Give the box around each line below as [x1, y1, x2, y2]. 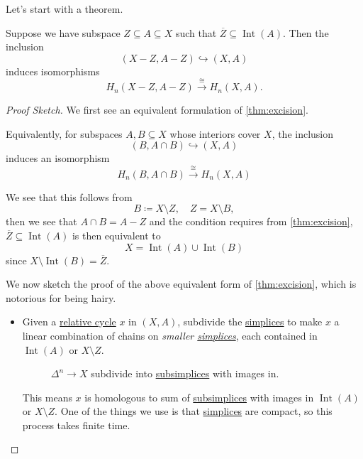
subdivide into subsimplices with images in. [91, 366, 279, 381]
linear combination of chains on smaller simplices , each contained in [22, 328, 318, 342]
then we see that [6, 214, 77, 229]
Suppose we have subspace [6, 25, 121, 40]
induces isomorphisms [6, 63, 100, 78]
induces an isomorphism [6, 151, 110, 166]
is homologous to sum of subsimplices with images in [84, 389, 314, 404]
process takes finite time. [22, 417, 130, 432]
